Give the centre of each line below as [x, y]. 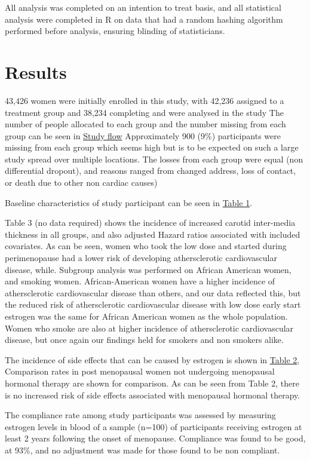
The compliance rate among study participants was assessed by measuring [140, 415]
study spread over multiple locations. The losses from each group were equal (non [154, 159]
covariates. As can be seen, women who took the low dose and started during [146, 246]
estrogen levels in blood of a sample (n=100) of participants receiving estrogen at [154, 426]
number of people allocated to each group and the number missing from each [145, 124]
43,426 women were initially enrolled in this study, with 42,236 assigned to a [145, 100]
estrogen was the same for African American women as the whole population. [146, 316]
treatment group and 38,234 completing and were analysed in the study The [144, 112]
